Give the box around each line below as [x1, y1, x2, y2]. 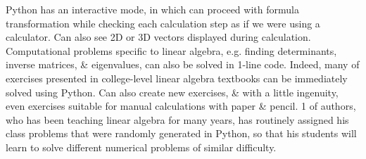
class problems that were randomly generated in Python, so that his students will [6, 126, 357, 141]
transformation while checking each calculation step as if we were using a [6, 15, 320, 30]
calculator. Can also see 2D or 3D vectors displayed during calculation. [6, 30, 311, 44]
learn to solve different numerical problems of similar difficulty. [6, 139, 277, 154]
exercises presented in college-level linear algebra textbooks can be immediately [6, 70, 348, 85]
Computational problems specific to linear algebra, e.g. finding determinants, [6, 43, 337, 58]
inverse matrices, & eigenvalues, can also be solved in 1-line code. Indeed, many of [6, 57, 360, 72]
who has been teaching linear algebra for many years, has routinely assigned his [6, 112, 349, 127]
